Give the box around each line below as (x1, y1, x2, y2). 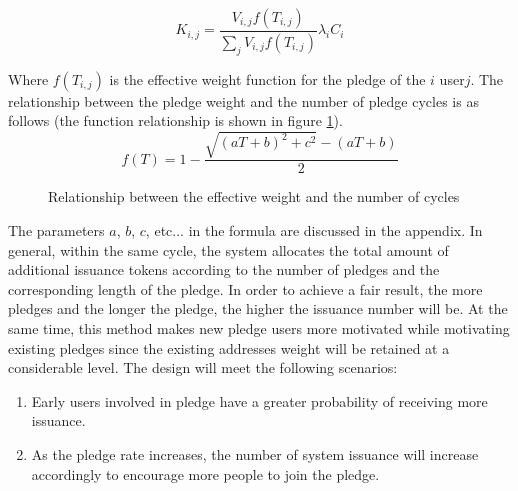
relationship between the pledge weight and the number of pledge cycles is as (8, 90, 479, 111)
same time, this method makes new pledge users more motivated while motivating (8, 318, 510, 338)
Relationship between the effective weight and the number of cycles (48, 186, 460, 207)
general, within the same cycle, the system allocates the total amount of (8, 239, 449, 260)
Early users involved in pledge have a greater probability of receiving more (31, 390, 488, 411)
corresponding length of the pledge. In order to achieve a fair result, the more (8, 278, 483, 299)
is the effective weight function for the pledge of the (109, 68, 426, 89)
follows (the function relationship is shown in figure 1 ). (8, 110, 343, 131)
